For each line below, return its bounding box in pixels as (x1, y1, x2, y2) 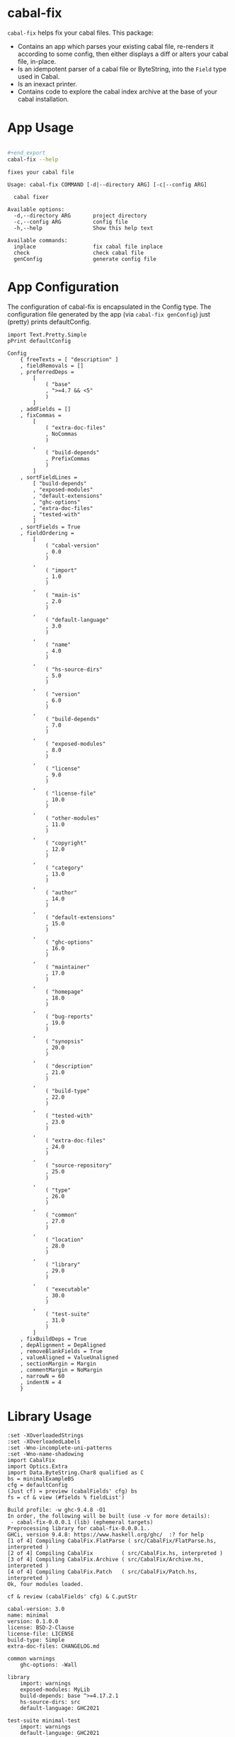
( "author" (45, 889, 78, 896)
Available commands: (7, 237, 69, 244)
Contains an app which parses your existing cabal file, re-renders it (17, 42, 214, 50)
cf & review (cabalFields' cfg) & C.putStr (7, 1592, 138, 1600)
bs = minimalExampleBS (7, 1475, 74, 1482)
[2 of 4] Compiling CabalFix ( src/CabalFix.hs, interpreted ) (7, 1549, 223, 1556)
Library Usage (7, 1408, 92, 1425)
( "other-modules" (45, 815, 100, 822)
